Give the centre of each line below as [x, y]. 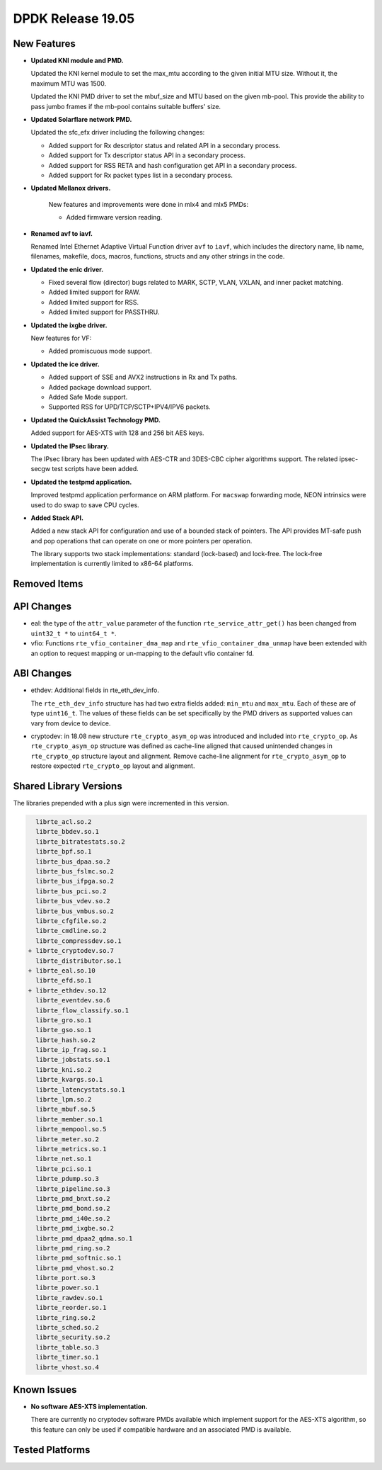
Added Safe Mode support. [88, 397]
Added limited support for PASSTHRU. [104, 312]
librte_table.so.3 [67, 1347]
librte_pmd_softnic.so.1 [79, 1258]
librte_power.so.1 [67, 1288]
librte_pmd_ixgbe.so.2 [75, 1228]
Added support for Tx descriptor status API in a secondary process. [147, 155]
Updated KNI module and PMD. [77, 61]
